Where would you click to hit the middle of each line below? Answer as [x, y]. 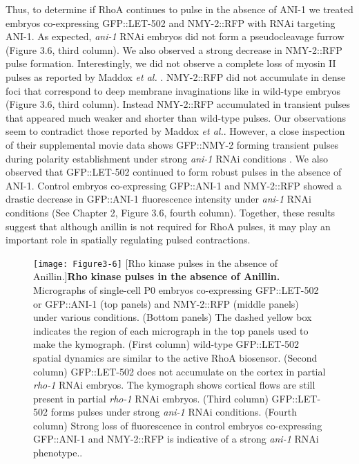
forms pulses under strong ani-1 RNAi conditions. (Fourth [174, 412]
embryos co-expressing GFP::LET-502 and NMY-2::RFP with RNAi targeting [171, 22]
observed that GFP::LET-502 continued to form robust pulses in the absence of [174, 172]
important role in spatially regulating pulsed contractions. [128, 240]
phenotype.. [58, 453]
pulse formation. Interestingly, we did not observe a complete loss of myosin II [171, 63]
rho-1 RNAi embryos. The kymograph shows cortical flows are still [174, 385]
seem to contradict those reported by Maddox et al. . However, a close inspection [175, 131]
